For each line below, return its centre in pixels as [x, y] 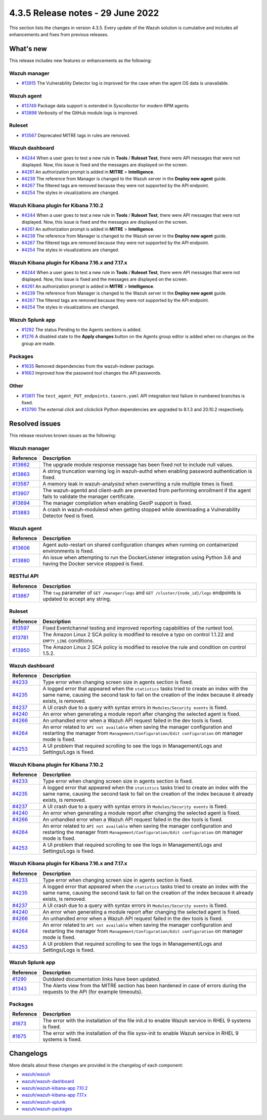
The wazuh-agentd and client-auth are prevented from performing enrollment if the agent [147, 490]
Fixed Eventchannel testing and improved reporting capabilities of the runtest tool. [138, 628]
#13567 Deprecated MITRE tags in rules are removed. [76, 135]
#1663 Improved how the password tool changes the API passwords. [91, 373]
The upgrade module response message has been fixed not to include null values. [138, 465]
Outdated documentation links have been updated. [102, 979]
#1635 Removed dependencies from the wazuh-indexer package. [88, 366]
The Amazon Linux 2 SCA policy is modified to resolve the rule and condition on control [144, 647]
